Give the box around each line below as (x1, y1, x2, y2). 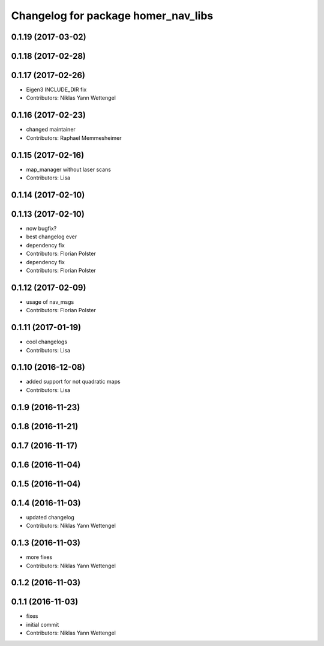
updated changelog (26, 513, 74, 521)
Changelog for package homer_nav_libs (11, 9, 214, 22)
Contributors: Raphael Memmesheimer (26, 134, 122, 141)
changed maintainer (26, 126, 76, 133)
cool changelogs (26, 338, 68, 345)
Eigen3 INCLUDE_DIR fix (26, 86, 87, 93)
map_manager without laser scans (26, 166, 111, 173)
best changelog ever (26, 233, 77, 240)
